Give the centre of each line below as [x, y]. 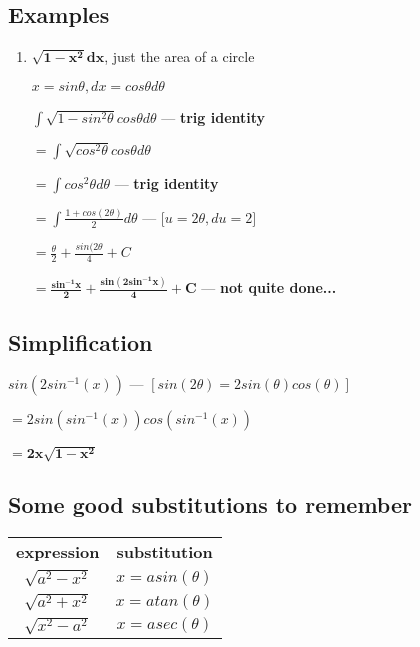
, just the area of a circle [179, 56]
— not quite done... [269, 287]
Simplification [80, 341]
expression [58, 552]
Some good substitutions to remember [210, 504]
